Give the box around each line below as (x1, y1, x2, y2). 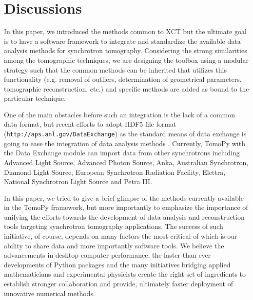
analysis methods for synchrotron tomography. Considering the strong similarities (4, 45, 247, 56)
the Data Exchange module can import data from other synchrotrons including (4, 148, 240, 158)
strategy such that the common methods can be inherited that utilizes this (4, 64, 227, 75)
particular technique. (4, 93, 66, 103)
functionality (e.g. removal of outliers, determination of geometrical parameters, (4, 74, 242, 84)
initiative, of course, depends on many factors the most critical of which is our (4, 231, 237, 241)
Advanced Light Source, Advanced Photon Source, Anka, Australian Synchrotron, (4, 157, 249, 167)
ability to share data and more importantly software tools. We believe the (4, 240, 224, 250)
